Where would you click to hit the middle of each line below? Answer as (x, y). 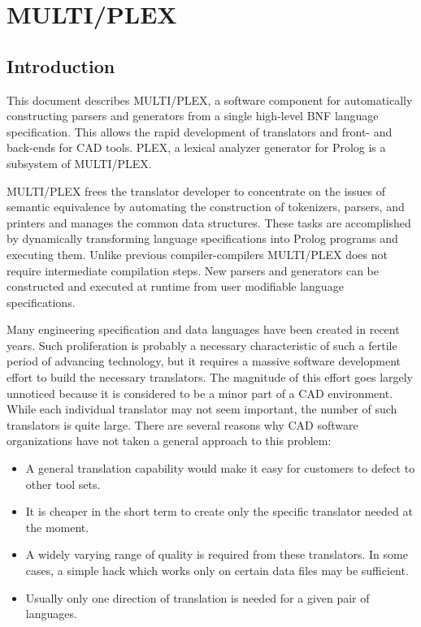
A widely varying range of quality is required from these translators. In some (217, 554)
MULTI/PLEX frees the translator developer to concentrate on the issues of (196, 190)
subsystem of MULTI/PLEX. (79, 163)
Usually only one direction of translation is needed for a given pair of (197, 597)
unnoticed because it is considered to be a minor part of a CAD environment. (200, 393)
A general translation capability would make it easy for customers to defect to (220, 468)
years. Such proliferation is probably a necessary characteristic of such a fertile (202, 345)
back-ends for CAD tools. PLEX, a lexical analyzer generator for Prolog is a (196, 147)
